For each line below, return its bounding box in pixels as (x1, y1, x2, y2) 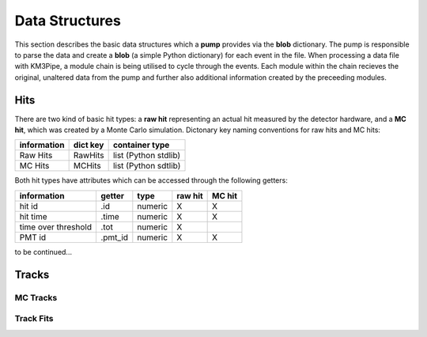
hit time (19, 210, 47, 222)
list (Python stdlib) (112, 150, 181, 161)
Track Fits (14, 313, 54, 324)
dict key (73, 139, 104, 150)
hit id (19, 200, 39, 211)
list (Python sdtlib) (112, 161, 181, 172)
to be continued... (14, 247, 73, 256)
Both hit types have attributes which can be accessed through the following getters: (14, 176, 288, 185)
